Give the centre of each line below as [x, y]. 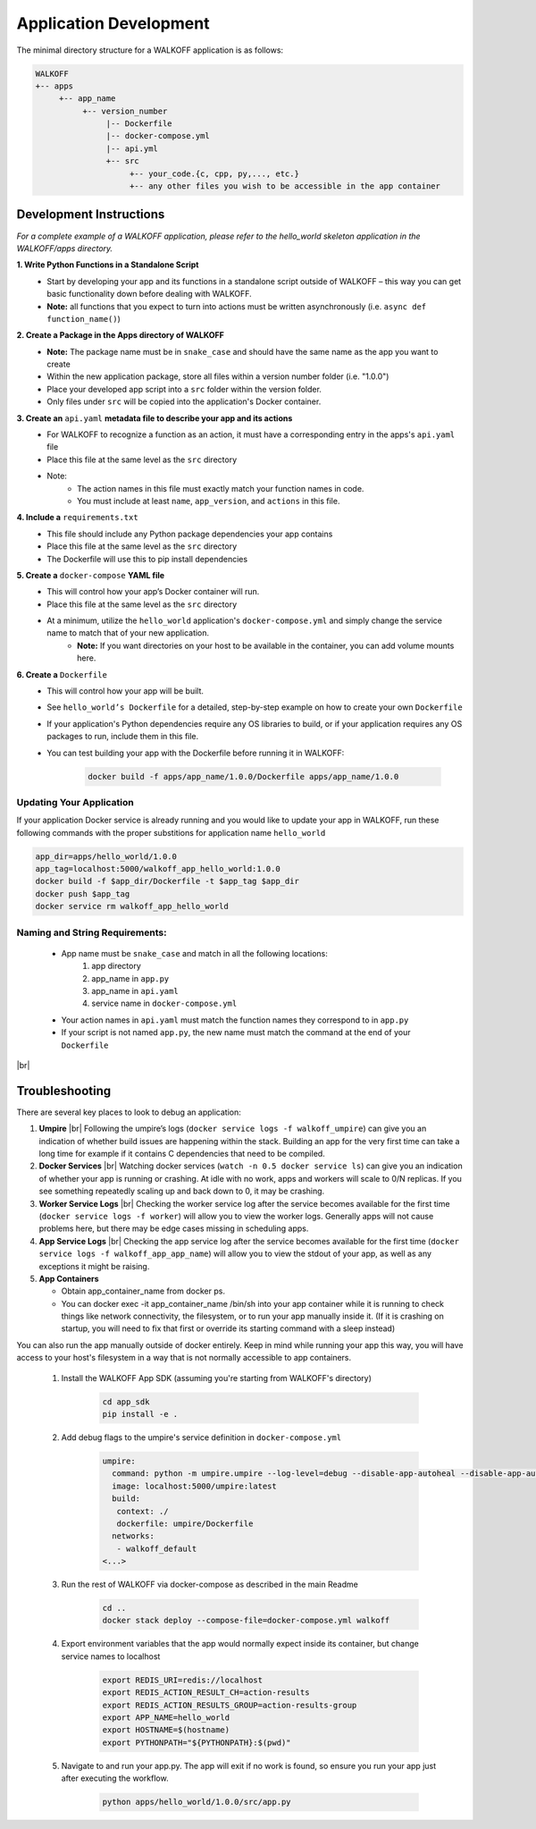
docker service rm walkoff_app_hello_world [132, 906]
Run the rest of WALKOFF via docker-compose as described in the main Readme [210, 1585]
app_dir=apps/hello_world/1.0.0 [106, 856]
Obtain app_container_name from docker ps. [143, 1291]
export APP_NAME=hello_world [166, 1718]
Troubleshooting [64, 1091]
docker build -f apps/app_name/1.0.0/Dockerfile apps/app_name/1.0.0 [243, 776]
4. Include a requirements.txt [77, 518]
